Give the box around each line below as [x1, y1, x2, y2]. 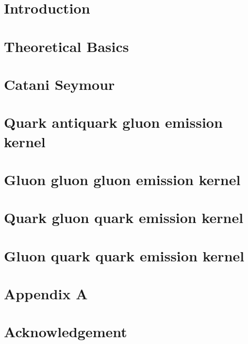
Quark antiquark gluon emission [4, 112, 223, 132]
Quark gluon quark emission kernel [4, 207, 244, 227]
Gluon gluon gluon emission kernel [4, 169, 241, 189]
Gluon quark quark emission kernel [4, 245, 245, 265]
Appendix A [4, 284, 88, 303]
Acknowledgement [4, 322, 127, 342]
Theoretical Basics [4, 36, 129, 56]
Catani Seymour [4, 74, 115, 94]
